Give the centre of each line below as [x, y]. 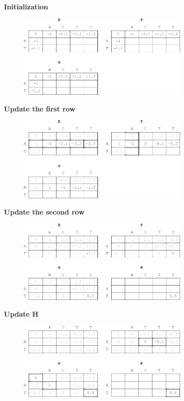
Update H [21, 313]
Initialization [26, 6]
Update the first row [40, 108]
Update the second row [44, 212]
